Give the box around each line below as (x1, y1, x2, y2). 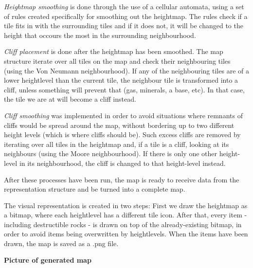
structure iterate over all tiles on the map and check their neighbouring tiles (4, 55, 231, 66)
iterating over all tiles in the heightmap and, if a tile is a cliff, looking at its (4, 139, 229, 149)
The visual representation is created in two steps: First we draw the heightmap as (4, 200, 248, 210)
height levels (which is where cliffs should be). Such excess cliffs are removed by (4, 129, 241, 140)
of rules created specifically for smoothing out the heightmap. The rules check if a (4, 11, 248, 21)
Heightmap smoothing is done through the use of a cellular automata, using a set (4, 1, 244, 11)
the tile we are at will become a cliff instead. (4, 94, 136, 104)
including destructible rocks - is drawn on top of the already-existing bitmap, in (4, 219, 242, 229)
